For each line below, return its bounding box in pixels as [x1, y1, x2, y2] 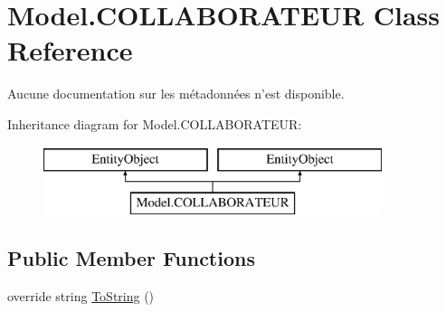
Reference [7, 32, 133, 69]
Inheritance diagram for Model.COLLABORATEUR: [7, 114, 302, 133]
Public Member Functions [7, 244, 255, 272]
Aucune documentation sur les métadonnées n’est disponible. [7, 84, 345, 103]
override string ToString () [7, 286, 155, 305]
